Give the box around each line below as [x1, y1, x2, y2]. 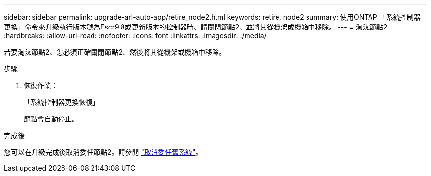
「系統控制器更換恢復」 [24, 98, 99, 106]
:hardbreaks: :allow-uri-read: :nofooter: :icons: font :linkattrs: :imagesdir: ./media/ [4, 31, 267, 40]
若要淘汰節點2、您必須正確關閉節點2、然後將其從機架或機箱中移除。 [4, 48, 226, 56]
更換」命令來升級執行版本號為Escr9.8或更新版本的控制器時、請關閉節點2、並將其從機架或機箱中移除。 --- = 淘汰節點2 [4, 23, 388, 31]
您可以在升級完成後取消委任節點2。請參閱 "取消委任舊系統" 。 [4, 148, 203, 156]
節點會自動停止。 [24, 115, 79, 123]
